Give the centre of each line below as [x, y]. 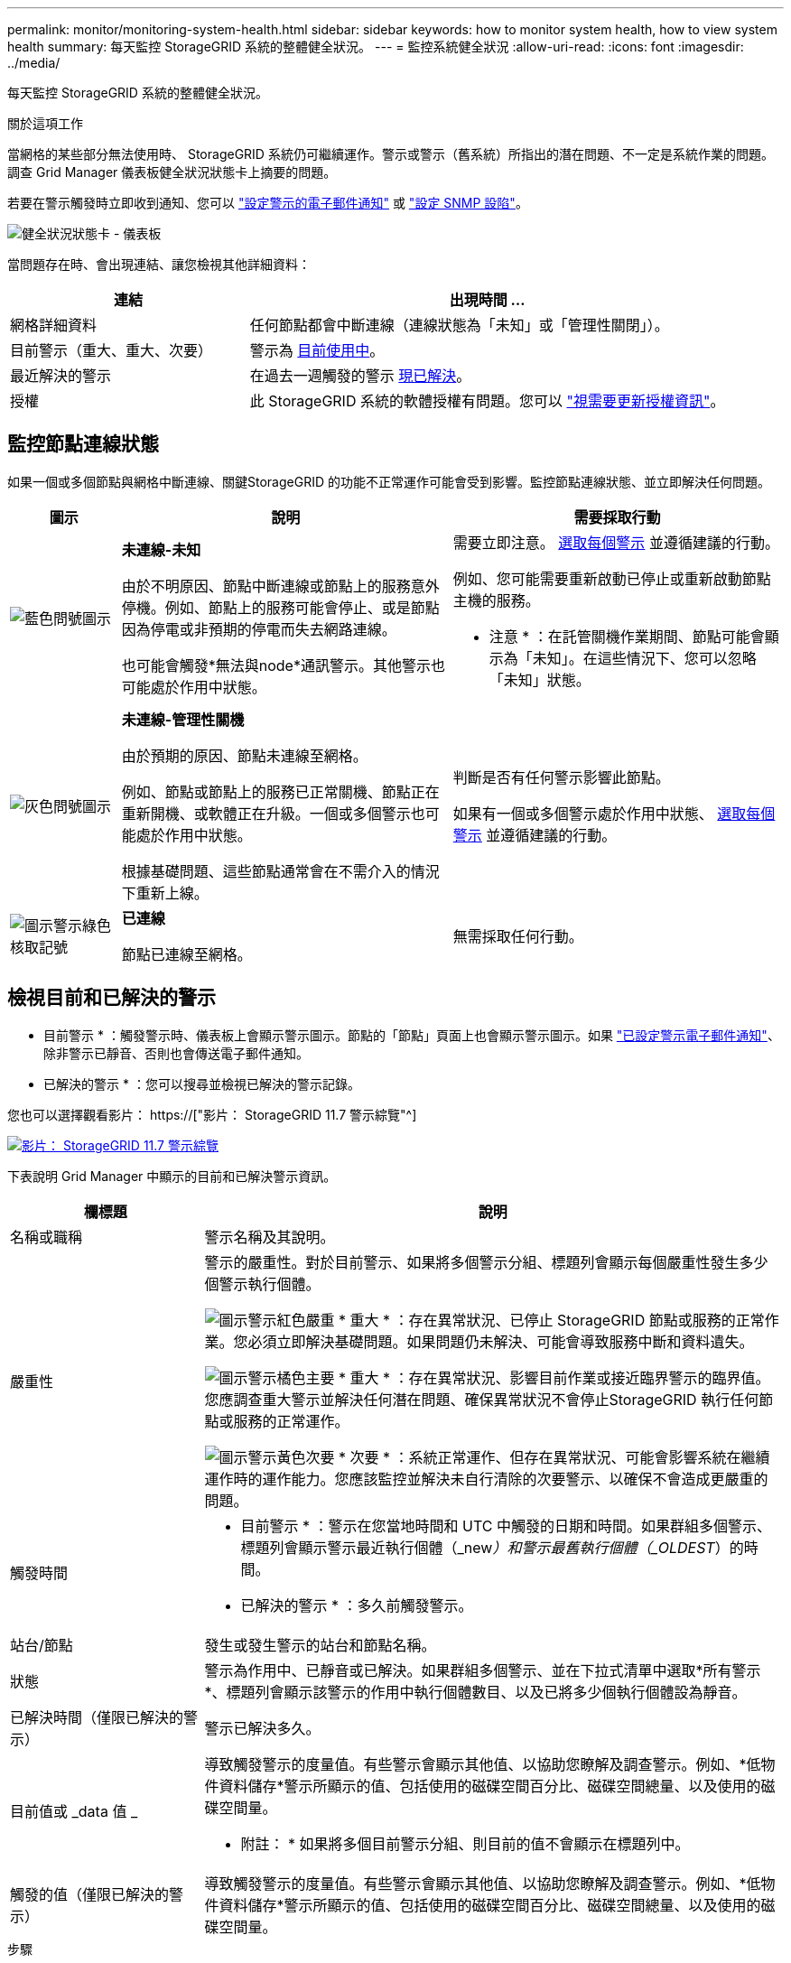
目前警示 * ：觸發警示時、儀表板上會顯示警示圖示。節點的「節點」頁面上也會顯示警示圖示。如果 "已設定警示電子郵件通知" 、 [412, 1035]
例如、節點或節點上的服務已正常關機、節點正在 [280, 791]
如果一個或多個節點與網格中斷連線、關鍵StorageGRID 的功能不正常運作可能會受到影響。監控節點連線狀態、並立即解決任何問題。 [389, 481]
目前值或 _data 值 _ [74, 1811]
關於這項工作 [45, 123]
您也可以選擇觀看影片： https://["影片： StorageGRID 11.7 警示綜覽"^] [212, 1114]
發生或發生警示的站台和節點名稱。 [320, 1645]
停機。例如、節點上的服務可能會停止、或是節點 [280, 607]
